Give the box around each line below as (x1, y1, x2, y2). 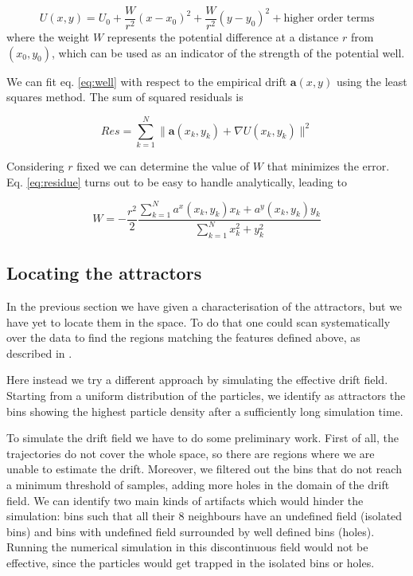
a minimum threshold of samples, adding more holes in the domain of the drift (6, 476, 390, 492)
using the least (336, 72, 407, 89)
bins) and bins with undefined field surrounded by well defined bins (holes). (6, 523, 375, 539)
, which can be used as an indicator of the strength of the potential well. (51, 44, 405, 61)
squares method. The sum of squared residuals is (6, 88, 244, 105)
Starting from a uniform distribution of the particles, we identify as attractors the (6, 387, 406, 403)
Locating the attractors (6, 261, 202, 285)
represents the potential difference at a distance (107, 29, 339, 45)
